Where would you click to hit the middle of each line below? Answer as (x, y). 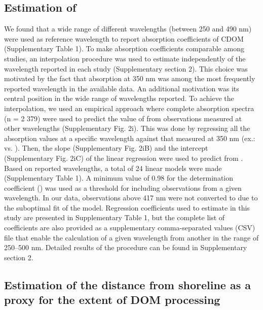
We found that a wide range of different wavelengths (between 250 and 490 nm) (128, 29)
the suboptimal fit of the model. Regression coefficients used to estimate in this (127, 207)
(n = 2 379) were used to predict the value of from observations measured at (123, 118)
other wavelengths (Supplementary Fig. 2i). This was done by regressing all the (127, 128)
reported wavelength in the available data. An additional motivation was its (122, 88)
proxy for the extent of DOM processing (112, 300)
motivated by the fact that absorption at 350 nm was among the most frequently (130, 78)
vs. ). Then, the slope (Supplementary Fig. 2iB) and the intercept (106, 148)
